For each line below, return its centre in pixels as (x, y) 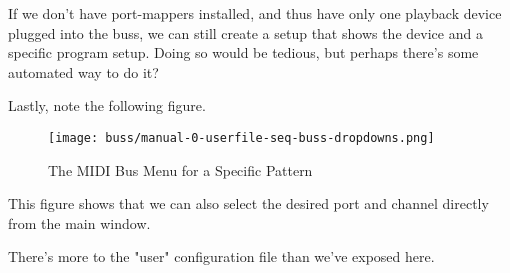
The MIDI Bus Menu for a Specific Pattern (180, 169)
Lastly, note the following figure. (107, 105)
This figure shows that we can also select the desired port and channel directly (248, 203)
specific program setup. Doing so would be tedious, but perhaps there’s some (243, 52)
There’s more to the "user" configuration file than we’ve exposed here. (221, 256)
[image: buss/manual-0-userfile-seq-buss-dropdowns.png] (241, 137)
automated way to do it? (83, 71)
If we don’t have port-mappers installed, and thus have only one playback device (255, 13)
